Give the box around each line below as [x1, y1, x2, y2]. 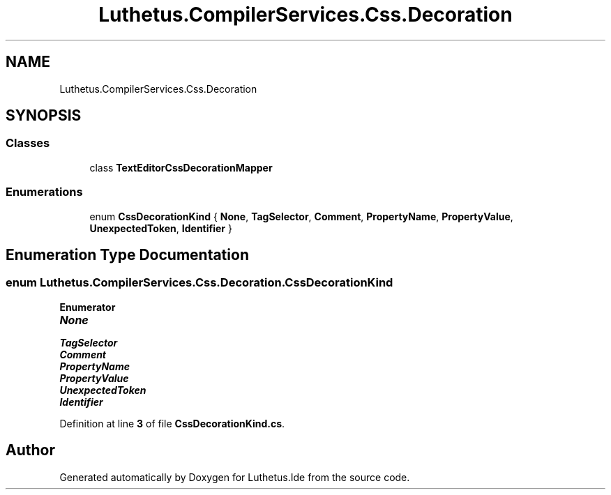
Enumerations [6, 185, 83, 199]
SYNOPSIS [6, 107, 82, 125]
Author [6, 441, 55, 459]
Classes [6, 136, 50, 151]
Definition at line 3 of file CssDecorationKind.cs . [59, 417, 285, 429]
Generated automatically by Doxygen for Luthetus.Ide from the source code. [59, 471, 410, 483]
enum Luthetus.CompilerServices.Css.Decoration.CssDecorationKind [6, 275, 393, 290]
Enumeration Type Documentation [6, 245, 249, 264]
